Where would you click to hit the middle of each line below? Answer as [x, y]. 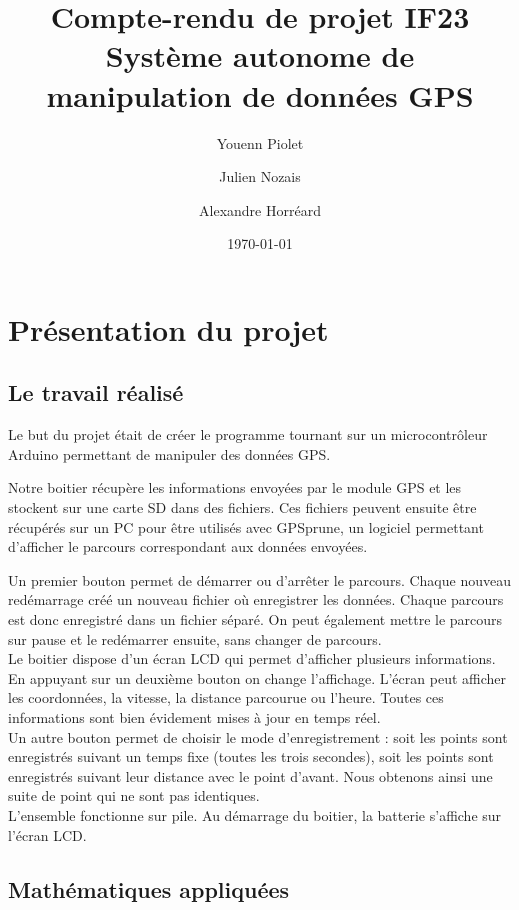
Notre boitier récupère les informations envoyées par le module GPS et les [235, 487]
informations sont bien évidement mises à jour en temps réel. [194, 716]
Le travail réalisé [96, 392]
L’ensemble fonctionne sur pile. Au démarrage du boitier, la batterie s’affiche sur [255, 814]
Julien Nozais [260, 176]
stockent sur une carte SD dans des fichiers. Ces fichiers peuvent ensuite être [242, 507]
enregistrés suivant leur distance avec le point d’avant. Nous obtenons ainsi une [250, 775]
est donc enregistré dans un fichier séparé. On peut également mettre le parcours [255, 619]
